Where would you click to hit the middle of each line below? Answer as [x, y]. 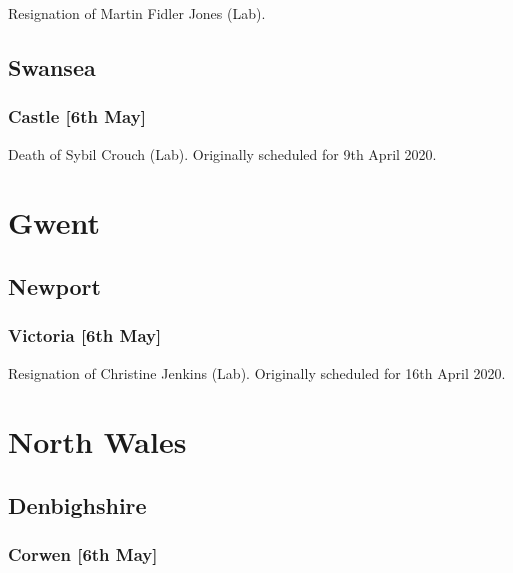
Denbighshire [77, 504]
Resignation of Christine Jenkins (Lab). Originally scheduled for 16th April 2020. [257, 372]
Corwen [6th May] [83, 554]
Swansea [52, 66]
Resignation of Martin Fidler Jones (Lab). [137, 13]
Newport [54, 285]
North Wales [97, 441]
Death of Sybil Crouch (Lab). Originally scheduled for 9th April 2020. [222, 153]
